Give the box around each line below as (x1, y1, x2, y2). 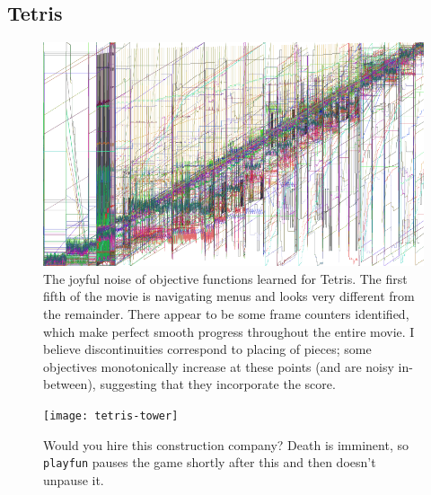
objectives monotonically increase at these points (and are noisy (43, 357, 394, 376)
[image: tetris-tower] (43, 410, 179, 423)
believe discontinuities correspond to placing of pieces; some (43, 340, 372, 358)
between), (43, 375, 96, 393)
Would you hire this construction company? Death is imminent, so (43, 435, 409, 454)
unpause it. (43, 470, 104, 489)
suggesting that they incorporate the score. (100, 375, 336, 393)
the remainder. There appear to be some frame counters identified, (43, 305, 409, 323)
